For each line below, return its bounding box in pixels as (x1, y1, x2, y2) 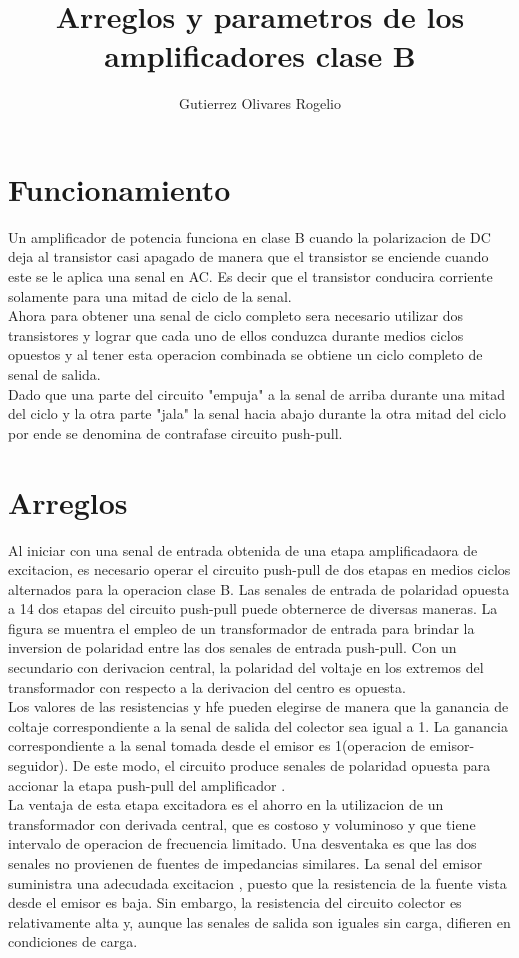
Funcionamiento (8, 168, 231, 209)
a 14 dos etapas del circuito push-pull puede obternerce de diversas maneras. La (8, 598, 498, 619)
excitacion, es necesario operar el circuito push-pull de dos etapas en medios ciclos (8, 559, 511, 580)
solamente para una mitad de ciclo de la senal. (8, 285, 292, 306)
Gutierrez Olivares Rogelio (179, 93, 341, 114)
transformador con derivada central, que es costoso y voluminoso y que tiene (8, 813, 476, 834)
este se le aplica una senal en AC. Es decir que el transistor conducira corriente (8, 266, 493, 287)
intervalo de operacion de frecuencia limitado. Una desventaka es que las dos (8, 833, 477, 854)
